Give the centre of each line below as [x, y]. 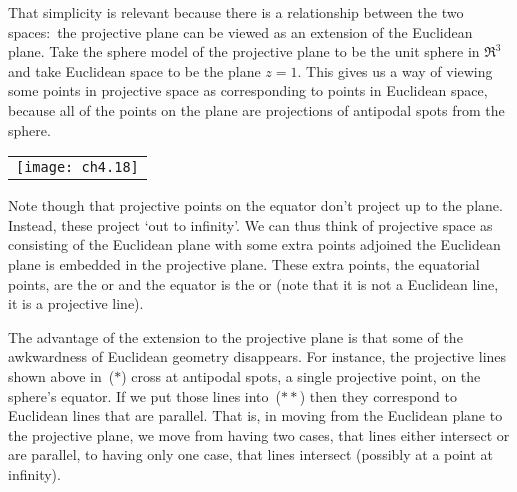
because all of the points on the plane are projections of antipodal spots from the [256, 109]
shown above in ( [61, 375]
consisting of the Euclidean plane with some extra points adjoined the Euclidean [254, 244]
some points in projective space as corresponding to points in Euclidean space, [248, 90]
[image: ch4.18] [77, 167]
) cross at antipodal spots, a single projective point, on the [301, 375]
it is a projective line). [76, 303]
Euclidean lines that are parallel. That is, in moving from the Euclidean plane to [255, 415]
